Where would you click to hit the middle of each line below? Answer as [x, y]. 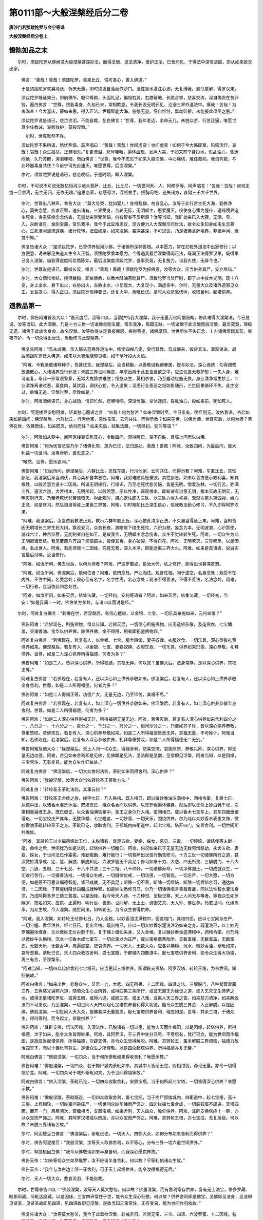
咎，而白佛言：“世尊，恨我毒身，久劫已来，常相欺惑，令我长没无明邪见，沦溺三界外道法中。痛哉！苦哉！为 [129, 104]
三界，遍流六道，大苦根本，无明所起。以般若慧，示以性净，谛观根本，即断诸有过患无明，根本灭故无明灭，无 [130, 491]
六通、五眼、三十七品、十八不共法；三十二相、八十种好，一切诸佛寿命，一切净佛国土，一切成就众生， [132, 868]
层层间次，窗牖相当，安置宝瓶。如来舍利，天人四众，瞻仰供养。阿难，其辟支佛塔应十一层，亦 [145, 1111]
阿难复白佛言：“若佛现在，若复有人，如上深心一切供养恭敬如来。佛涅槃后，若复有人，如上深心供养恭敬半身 [129, 703]
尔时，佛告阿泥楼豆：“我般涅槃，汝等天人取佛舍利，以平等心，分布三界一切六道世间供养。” [112, 1142]
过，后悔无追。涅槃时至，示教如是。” [57, 392]
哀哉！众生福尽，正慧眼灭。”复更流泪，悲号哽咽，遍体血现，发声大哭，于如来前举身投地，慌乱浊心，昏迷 [134, 152]
